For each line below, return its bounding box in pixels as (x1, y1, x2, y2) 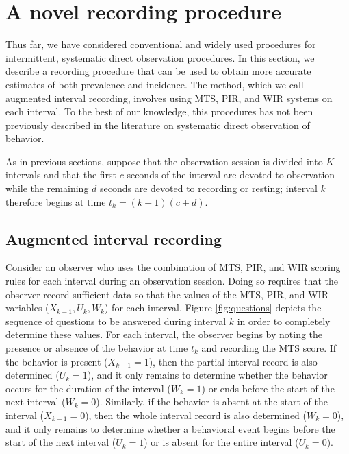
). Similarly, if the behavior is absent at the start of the (96, 394, 328, 409)
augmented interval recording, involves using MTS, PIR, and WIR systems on (5, 91, 333, 105)
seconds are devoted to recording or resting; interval (99, 181, 318, 195)
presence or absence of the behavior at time (5, 341, 188, 355)
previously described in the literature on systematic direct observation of (5, 117, 310, 132)
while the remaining (5, 181, 89, 195)
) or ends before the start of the (201, 381, 335, 395)
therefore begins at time (5, 194, 106, 208)
